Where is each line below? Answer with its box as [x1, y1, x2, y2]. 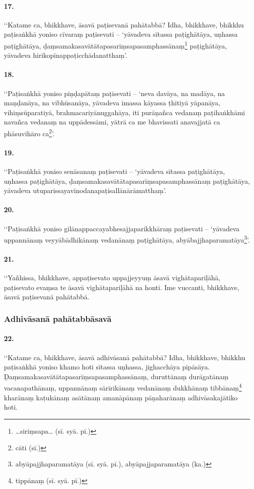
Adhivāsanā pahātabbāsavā [4, 312, 112, 324]
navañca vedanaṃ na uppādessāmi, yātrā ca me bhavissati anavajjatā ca [4, 117, 220, 127]
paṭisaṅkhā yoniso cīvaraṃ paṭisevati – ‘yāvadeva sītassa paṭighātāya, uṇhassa [4, 29, 238, 39]
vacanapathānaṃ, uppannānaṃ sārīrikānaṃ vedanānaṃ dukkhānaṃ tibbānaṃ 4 [4, 381, 242, 393]
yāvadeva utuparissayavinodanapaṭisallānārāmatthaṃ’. [4, 185, 167, 196]
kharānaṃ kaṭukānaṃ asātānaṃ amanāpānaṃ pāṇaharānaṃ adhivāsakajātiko [4, 392, 238, 402]
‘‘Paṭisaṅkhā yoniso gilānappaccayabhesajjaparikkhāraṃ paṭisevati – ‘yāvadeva [4, 223, 240, 233]
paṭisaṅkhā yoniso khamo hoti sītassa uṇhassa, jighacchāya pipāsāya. [4, 362, 210, 372]
